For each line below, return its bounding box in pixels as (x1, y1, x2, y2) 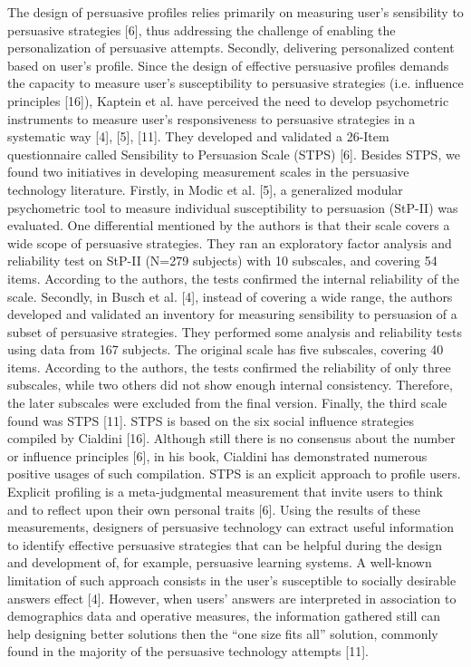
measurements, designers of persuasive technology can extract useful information (7, 517, 455, 536)
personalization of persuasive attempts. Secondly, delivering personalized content (7, 38, 455, 57)
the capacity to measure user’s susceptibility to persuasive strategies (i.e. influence (7, 73, 464, 92)
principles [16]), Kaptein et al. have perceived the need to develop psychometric (7, 91, 449, 110)
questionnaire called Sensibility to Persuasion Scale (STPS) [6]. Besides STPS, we (7, 144, 460, 163)
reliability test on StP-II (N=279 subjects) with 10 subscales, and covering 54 (7, 251, 437, 270)
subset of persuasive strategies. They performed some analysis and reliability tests (7, 322, 462, 341)
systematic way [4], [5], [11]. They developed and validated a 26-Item (7, 127, 389, 146)
